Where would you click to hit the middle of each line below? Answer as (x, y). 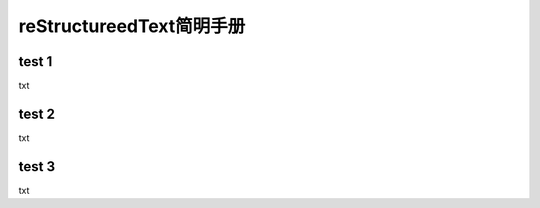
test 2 (36, 113)
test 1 (35, 61)
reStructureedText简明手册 (132, 26)
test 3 (36, 166)
